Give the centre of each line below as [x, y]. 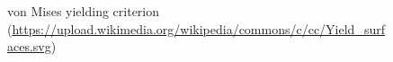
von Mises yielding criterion [84, 11]
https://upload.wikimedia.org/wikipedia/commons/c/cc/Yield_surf [198, 28]
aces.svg [29, 46]
